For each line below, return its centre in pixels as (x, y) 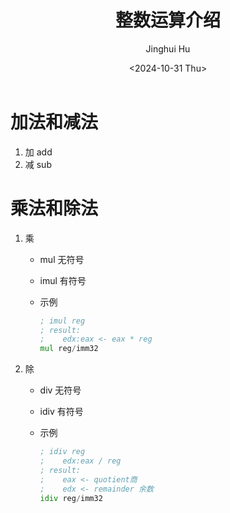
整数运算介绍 (167, 20)
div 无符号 (60, 390)
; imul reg (62, 321)
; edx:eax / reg (80, 461)
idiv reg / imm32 (71, 498)
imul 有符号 (63, 280)
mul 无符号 (62, 259)
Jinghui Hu (168, 48)
